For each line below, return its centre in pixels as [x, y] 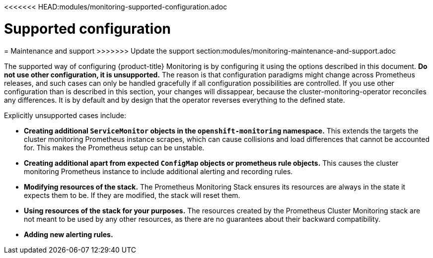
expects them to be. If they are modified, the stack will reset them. [132, 195]
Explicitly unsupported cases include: [65, 115]
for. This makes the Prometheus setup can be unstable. [114, 147]
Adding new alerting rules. [69, 234]
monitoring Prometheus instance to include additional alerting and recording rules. [158, 171]
